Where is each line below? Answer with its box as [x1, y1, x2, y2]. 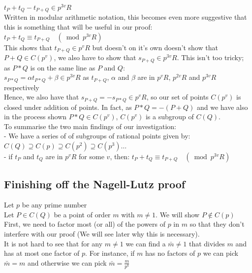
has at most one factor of [4, 248, 80, 258]
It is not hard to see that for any [4, 238, 103, 248]
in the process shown [4, 111, 67, 122]
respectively [4, 82, 39, 92]
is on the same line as [30, 62, 95, 72]
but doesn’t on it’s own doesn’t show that [92, 42, 218, 52]
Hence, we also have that [4, 92, 79, 102]
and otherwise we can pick [27, 257, 107, 268]
